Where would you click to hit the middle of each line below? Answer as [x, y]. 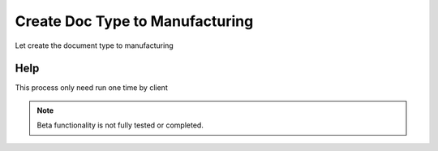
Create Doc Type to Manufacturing [134, 21]
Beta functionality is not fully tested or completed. [120, 125]
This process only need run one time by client [91, 88]
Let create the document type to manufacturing [94, 45]
